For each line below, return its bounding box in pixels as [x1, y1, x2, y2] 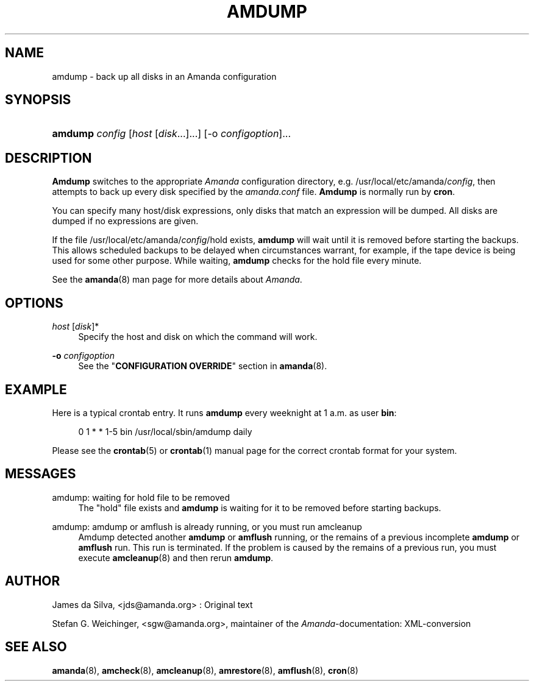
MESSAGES [5, 466, 76, 482]
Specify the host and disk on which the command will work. [78, 331, 318, 342]
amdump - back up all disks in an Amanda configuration [52, 71, 277, 82]
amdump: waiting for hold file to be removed [52, 492, 230, 503]
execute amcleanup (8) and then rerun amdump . [78, 552, 274, 563]
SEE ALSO [5, 639, 67, 655]
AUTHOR [5, 573, 60, 589]
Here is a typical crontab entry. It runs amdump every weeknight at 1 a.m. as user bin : [52, 407, 397, 418]
